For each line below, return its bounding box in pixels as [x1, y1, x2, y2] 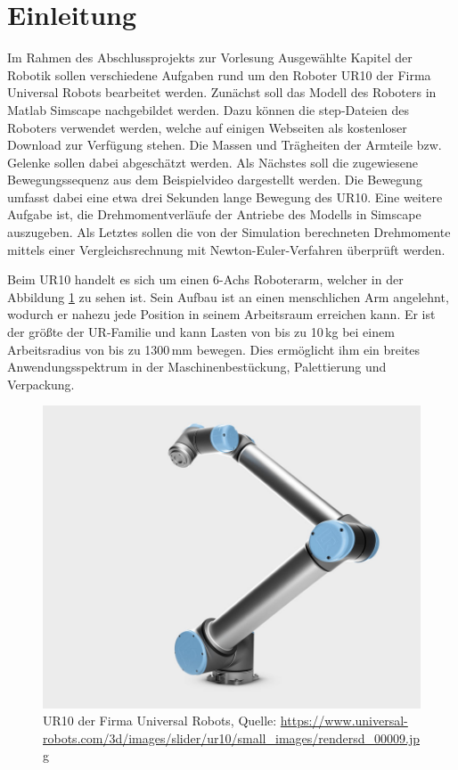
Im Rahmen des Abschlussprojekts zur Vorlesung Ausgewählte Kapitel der [7, 48, 413, 67]
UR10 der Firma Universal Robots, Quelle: [43, 711, 277, 730]
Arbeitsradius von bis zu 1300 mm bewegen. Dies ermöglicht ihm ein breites [7, 340, 421, 358]
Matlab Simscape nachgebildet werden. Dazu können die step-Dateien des [7, 100, 409, 119]
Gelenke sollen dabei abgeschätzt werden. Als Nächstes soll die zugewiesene [7, 152, 419, 171]
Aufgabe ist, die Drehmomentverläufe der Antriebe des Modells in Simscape [7, 205, 421, 224]
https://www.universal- [280, 711, 408, 730]
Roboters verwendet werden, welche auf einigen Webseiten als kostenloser [7, 118, 407, 136]
